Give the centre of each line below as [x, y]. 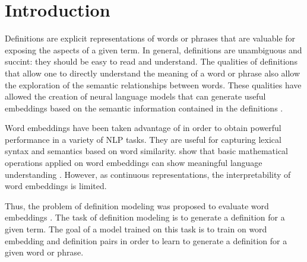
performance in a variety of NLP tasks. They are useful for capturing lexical [143, 139]
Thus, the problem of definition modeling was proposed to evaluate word [137, 205]
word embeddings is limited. [56, 186]
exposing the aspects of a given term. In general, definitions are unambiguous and [153, 49]
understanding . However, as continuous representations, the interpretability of [148, 174]
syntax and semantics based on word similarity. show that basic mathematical [146, 151]
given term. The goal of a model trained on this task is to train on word [136, 229]
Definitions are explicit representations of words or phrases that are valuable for [150, 38]
